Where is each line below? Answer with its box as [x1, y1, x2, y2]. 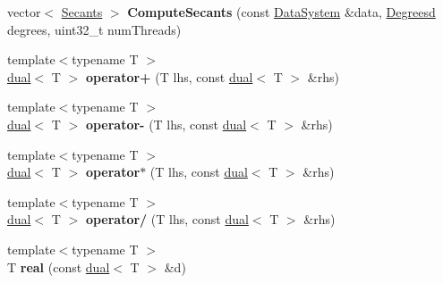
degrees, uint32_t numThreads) [7, 20, 182, 38]
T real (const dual [7, 257, 110, 276]
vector [7, 3, 41, 21]
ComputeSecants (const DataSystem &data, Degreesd [127, 3, 436, 21]
